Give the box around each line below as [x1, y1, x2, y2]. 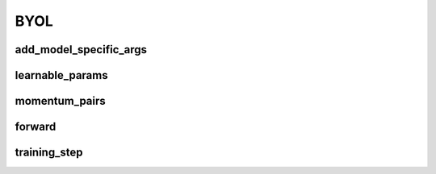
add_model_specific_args [15, 43, 148, 56]
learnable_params [15, 68, 108, 82]
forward [15, 120, 57, 134]
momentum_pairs [15, 94, 107, 108]
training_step [15, 146, 83, 159]
